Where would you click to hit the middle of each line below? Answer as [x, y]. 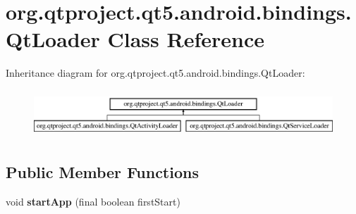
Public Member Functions [102, 172]
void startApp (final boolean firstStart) [93, 201]
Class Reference [186, 39]
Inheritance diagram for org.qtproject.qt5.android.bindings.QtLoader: [155, 73]
